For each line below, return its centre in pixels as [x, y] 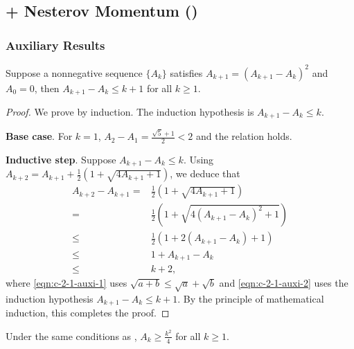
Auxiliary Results [55, 45]
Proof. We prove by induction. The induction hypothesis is [130, 111]
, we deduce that [205, 173]
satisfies [186, 72]
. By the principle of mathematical [251, 298]
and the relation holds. [244, 136]
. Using [198, 159]
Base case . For [39, 136]
